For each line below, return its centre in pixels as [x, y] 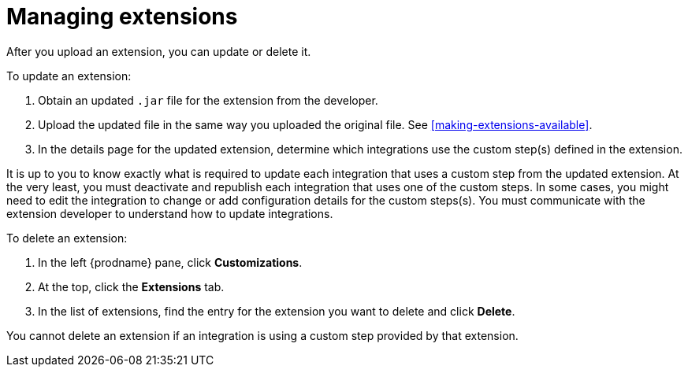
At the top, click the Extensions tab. [131, 286]
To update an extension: [69, 76]
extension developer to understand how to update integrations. [170, 213]
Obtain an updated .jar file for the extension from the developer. [208, 100]
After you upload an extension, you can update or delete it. [159, 51]
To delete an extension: [67, 238]
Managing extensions [122, 17]
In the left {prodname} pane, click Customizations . [170, 262]
